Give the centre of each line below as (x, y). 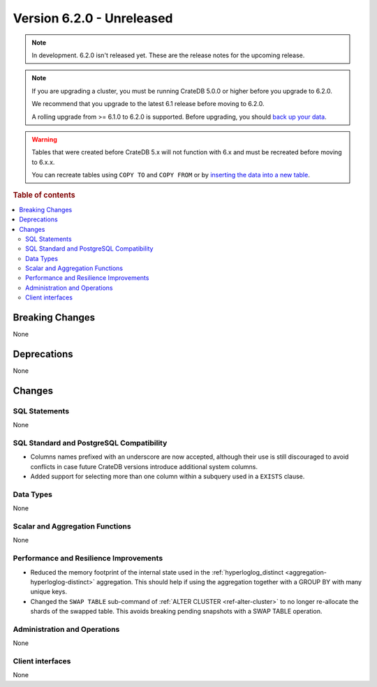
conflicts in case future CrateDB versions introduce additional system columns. (144, 466)
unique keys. (49, 592)
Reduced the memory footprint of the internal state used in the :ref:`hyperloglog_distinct (157, 572)
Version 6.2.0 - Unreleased (93, 18)
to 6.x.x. (43, 162)
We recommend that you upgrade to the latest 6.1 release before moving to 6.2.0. (148, 104)
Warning (44, 139)
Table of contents (44, 195)
